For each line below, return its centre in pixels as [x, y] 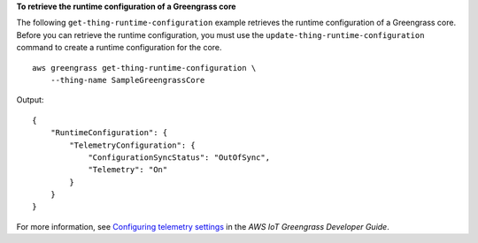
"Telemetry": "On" [128, 170]
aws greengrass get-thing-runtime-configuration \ [144, 68]
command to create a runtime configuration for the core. [119, 48]
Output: [30, 100]
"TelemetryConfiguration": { [133, 145]
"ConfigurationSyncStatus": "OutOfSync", [179, 157]
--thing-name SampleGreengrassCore [127, 80]
